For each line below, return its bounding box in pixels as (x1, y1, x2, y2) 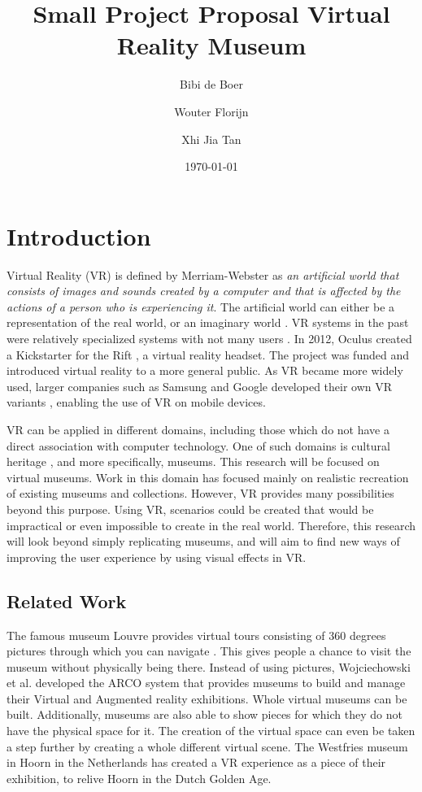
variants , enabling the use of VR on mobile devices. (7, 394, 266, 411)
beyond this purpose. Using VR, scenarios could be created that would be (7, 500, 374, 517)
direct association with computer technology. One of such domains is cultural (7, 437, 390, 454)
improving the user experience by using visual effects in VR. (7, 548, 307, 565)
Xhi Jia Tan (181, 130, 241, 147)
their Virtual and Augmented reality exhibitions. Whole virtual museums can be (7, 690, 407, 707)
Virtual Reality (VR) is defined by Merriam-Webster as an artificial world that (7, 266, 399, 283)
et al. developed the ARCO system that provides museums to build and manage (7, 674, 406, 691)
